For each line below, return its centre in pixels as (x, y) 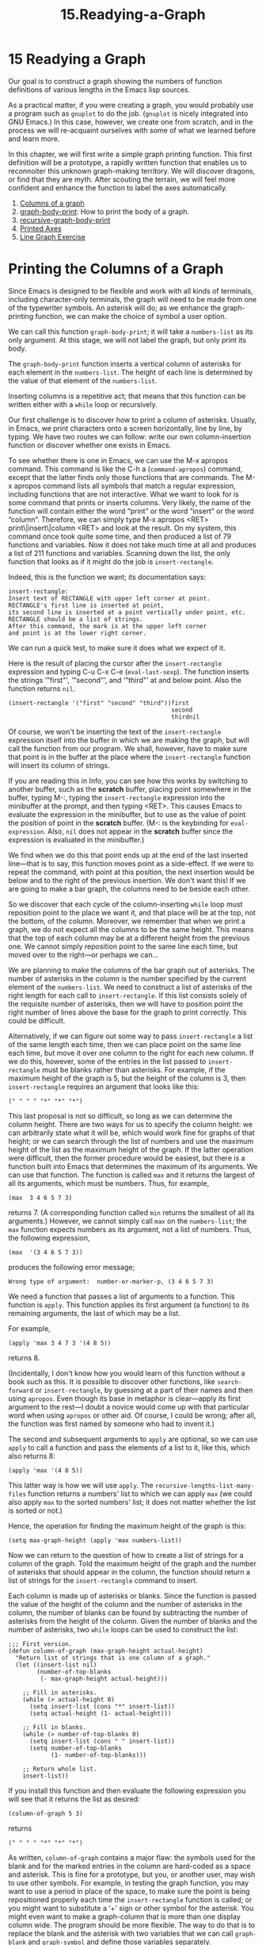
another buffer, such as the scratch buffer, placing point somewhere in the (130, 789)
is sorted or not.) (36, 1510)
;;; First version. (40, 1644)
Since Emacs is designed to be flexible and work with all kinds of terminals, (131, 290)
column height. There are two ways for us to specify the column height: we (131, 1124)
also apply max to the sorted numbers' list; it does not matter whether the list (132, 1502)
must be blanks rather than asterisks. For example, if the (134, 1069)
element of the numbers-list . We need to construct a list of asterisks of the (130, 987)
